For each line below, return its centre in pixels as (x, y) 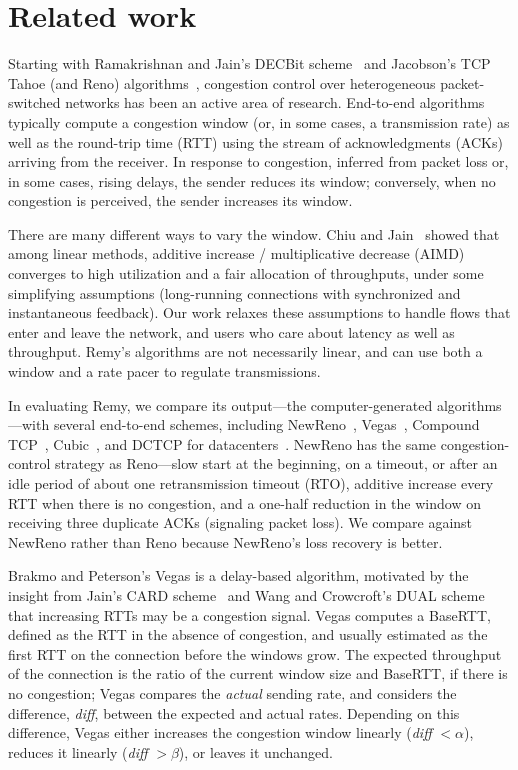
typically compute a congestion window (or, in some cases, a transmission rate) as (259, 121)
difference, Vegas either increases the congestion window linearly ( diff (220, 732)
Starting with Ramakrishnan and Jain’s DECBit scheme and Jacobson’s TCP (249, 63)
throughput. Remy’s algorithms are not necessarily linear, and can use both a (245, 351)
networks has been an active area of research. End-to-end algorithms (275, 102)
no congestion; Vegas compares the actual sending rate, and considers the (232, 692)
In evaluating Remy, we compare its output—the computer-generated (220, 404)
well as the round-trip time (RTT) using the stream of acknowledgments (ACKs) (255, 141)
